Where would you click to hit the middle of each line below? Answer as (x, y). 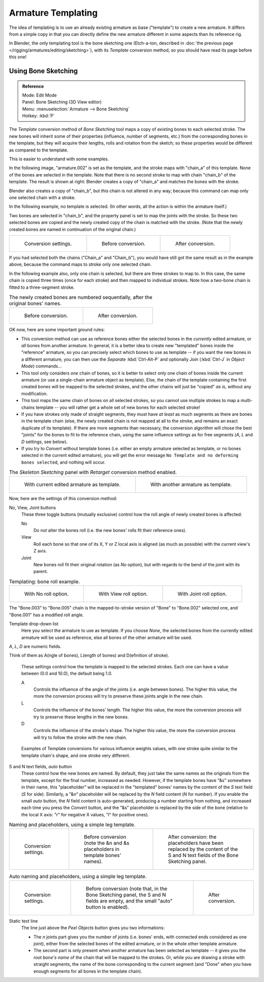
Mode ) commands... (42, 366)
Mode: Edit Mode (40, 95)
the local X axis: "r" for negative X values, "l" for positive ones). (85, 814)
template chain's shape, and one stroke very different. (76, 755)
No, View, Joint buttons (33, 507)
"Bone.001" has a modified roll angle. (46, 615)
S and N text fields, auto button (41, 766)
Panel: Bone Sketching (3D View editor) (62, 102)
